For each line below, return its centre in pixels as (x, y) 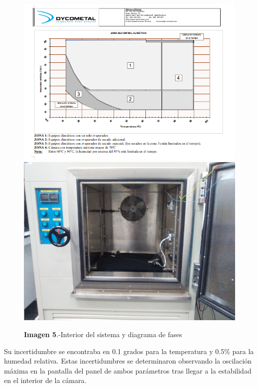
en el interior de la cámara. (45, 380)
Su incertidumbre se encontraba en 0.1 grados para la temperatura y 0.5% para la (129, 351)
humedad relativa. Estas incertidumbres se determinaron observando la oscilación (128, 361)
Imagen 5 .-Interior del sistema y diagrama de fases (103, 334)
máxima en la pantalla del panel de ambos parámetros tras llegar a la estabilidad (128, 370)
